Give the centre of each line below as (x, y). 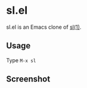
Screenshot (28, 79)
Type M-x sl (21, 60)
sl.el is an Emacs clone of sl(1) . (44, 27)
